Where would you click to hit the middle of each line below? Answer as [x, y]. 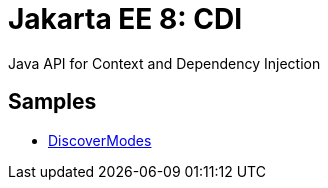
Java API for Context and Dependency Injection [164, 63]
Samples [52, 102]
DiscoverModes [100, 140]
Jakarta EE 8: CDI [125, 19]
